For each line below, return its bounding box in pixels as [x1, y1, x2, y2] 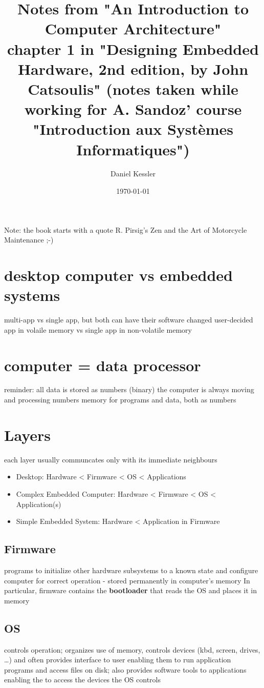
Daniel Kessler [111, 168, 156, 179]
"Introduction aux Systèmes [32, 118, 234, 139]
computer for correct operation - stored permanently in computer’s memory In [4, 575, 250, 585]
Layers [4, 424, 51, 445]
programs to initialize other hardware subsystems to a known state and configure [4, 564, 258, 575]
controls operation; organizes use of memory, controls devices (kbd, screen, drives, [4, 644, 260, 655]
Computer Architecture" [45, 18, 222, 39]
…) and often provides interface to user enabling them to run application [4, 654, 231, 665]
